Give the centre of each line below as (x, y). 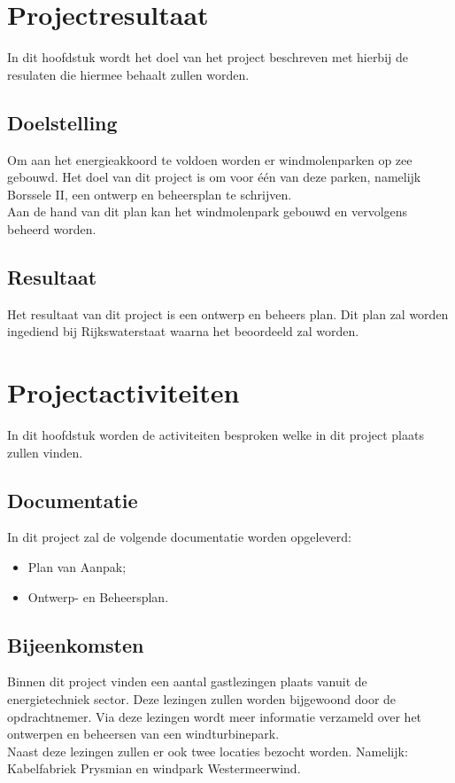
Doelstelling (62, 122)
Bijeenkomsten (76, 644)
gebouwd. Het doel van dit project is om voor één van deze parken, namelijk (214, 177)
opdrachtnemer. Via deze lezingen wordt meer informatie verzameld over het (215, 716)
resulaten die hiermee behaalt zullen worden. (128, 74)
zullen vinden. (45, 452)
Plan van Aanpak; (77, 566)
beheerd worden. (52, 228)
